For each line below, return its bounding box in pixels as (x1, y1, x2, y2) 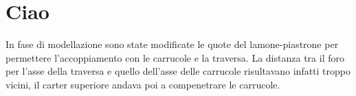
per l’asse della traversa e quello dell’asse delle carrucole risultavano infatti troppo (5, 64, 351, 78)
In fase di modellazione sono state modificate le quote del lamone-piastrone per (5, 37, 339, 51)
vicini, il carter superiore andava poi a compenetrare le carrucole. (5, 77, 280, 91)
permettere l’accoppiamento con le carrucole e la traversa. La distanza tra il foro (5, 50, 344, 64)
